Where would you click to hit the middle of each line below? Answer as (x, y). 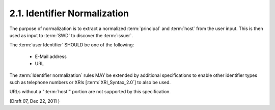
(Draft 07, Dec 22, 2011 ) (35, 101)
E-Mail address (51, 57)
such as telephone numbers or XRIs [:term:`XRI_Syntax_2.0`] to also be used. (90, 82)
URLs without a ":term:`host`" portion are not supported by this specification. (90, 92)
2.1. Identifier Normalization (69, 13)
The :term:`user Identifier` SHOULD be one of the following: (72, 45)
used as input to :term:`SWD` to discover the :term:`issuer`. (71, 35)
